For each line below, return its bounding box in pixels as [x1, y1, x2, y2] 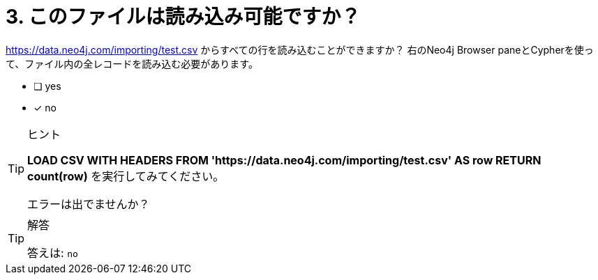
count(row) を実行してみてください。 [27, 169, 225, 183]
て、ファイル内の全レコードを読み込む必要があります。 [6, 57, 258, 70]
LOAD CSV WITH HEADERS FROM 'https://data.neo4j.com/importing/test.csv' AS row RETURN [27, 153, 541, 167]
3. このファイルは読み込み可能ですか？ [6, 5, 361, 29]
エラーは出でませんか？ [27, 196, 150, 211]
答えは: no [27, 245, 78, 260]
